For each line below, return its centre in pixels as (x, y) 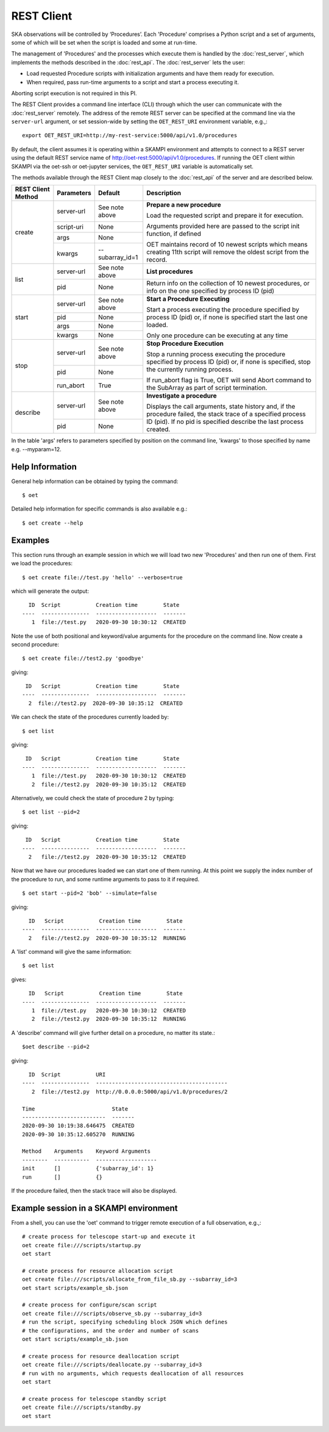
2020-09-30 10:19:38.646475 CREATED (79, 1126)
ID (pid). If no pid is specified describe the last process (225, 422)
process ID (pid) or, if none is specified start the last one (227, 317)
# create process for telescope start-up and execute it (109, 1237)
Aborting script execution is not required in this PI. (74, 93)
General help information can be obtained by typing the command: (95, 481)
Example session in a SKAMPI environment (94, 1208)
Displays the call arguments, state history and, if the (221, 407)
